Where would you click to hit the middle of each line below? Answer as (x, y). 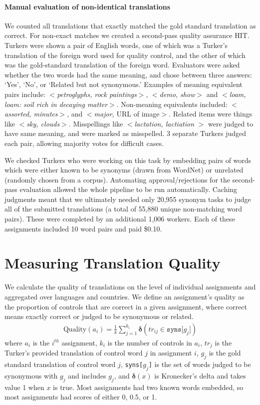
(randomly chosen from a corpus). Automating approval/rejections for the (117, 179)
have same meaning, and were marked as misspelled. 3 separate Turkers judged (125, 133)
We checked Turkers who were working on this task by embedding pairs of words (128, 160)
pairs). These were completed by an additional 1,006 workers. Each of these (120, 219)
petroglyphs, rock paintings (97, 94)
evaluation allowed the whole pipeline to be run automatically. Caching (129, 189)
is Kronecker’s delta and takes (200, 375)
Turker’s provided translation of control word (74, 353)
